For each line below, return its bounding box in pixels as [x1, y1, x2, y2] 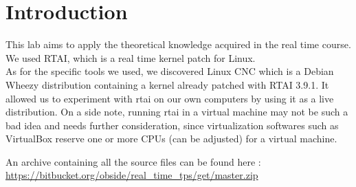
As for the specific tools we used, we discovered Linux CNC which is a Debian [5, 64, 334, 78]
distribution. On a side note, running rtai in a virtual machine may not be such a [5, 104, 348, 119]
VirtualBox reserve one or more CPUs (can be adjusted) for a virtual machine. [5, 131, 337, 146]
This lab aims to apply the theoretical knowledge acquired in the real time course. [5, 37, 351, 52]
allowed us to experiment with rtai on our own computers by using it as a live [5, 91, 334, 105]
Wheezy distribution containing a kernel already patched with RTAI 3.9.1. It [5, 77, 329, 91]
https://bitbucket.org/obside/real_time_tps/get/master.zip [5, 168, 258, 182]
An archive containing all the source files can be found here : [5, 154, 261, 168]
